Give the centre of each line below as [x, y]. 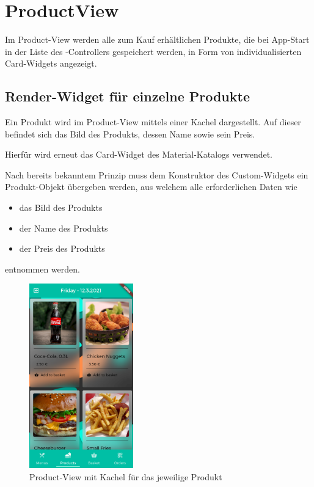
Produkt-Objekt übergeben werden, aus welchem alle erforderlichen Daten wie [151, 187]
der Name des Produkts [64, 228]
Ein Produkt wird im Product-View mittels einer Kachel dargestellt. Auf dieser [153, 122]
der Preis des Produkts [62, 248]
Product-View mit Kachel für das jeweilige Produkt [126, 476]
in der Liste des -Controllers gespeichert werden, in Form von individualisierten [153, 51]
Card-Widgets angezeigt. [51, 63]
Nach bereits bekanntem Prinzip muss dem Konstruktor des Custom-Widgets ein [157, 174]
